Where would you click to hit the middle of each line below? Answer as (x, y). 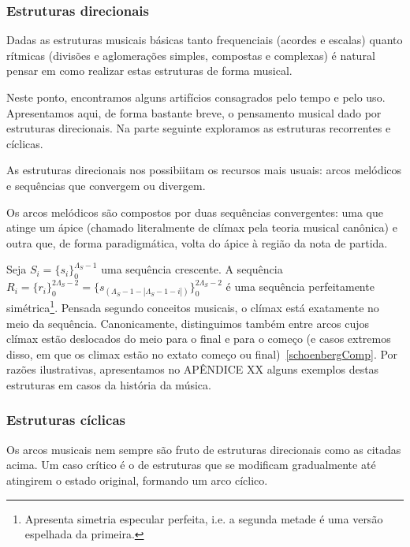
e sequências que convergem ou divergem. (106, 185)
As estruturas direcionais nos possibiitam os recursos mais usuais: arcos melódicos (204, 170)
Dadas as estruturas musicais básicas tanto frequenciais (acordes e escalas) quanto (205, 40)
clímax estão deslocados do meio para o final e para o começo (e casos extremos (199, 339)
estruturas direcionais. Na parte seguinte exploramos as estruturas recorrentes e (199, 128)
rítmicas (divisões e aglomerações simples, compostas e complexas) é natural (191, 55)
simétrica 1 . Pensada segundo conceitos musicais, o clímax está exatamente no (193, 306)
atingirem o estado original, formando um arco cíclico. (137, 480)
